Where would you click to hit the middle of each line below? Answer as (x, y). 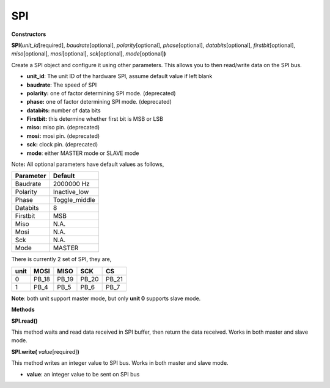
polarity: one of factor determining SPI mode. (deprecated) (101, 93)
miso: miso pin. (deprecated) (63, 128)
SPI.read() (24, 321)
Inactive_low (71, 192)
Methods (23, 310)
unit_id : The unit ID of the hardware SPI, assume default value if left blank (119, 76)
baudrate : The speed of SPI (62, 85)
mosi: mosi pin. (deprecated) (63, 136)
